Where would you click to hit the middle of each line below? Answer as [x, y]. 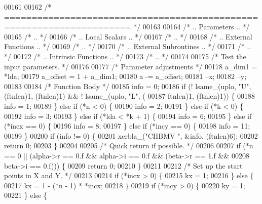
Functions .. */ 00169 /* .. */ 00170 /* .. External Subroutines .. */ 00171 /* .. [128, 46]
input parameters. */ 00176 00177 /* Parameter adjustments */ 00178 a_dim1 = [131, 66]
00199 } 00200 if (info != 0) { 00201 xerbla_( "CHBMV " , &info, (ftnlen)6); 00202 [131, 135]
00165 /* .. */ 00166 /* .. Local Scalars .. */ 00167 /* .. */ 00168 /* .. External [128, 36]
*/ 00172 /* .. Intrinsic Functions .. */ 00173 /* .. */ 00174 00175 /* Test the [125, 56]
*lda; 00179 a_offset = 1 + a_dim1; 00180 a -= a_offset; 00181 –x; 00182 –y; [125, 76]
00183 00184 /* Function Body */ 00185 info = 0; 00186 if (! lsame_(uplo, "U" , [128, 86]
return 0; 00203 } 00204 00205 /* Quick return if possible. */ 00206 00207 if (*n [129, 146]
